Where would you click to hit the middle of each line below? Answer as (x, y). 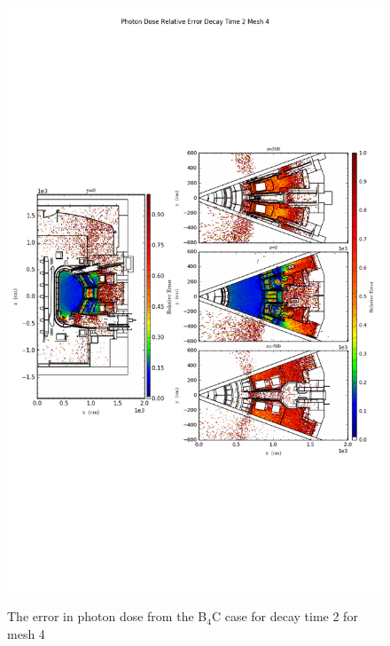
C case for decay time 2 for (285, 616)
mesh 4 (26, 634)
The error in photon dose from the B (107, 616)
